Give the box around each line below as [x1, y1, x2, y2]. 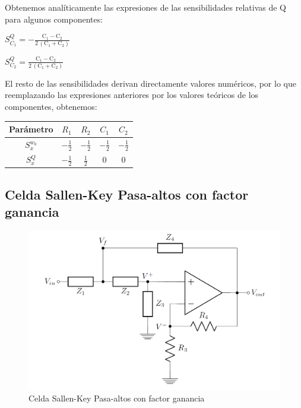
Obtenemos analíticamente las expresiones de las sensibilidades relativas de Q [5, 1, 286, 13]
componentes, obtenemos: [5, 100, 97, 112]
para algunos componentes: [5, 12, 103, 25]
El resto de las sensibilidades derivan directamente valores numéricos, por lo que [5, 77, 296, 89]
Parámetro [9, 123, 53, 135]
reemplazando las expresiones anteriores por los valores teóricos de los [5, 88, 259, 101]
